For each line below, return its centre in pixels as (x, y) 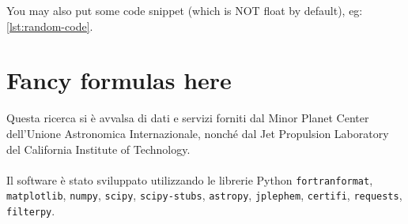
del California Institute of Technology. (98, 149)
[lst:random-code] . (50, 26)
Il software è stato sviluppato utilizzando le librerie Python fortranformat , (190, 179)
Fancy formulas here (119, 80)
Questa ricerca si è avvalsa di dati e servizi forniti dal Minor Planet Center (188, 118)
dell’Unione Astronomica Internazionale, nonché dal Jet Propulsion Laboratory (198, 133)
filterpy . (31, 211)
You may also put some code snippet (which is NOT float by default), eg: (185, 10)
